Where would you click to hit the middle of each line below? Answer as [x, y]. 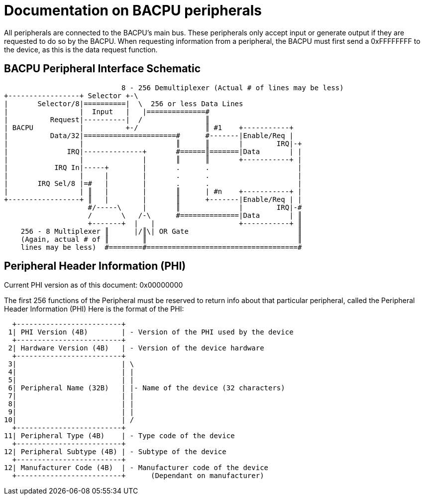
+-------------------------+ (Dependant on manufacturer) [138, 476]
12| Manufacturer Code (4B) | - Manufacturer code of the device [136, 468]
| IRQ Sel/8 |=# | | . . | [153, 183]
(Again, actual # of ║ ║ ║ [161, 239]
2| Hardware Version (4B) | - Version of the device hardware [136, 348]
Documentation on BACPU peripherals [133, 10]
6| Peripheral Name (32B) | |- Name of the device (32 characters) [147, 388]
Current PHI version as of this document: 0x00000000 [94, 285]
